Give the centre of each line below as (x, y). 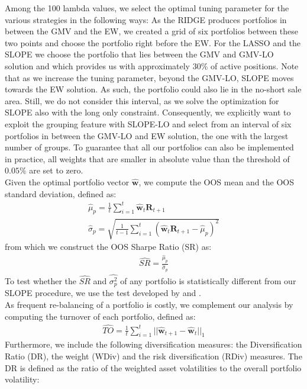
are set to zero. (56, 170)
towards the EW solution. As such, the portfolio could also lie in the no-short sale (153, 89)
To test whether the (41, 281)
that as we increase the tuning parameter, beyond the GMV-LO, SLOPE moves (149, 77)
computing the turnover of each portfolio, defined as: (100, 316)
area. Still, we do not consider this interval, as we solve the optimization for (142, 100)
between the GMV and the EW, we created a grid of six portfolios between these (152, 31)
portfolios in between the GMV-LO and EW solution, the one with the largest (147, 135)
